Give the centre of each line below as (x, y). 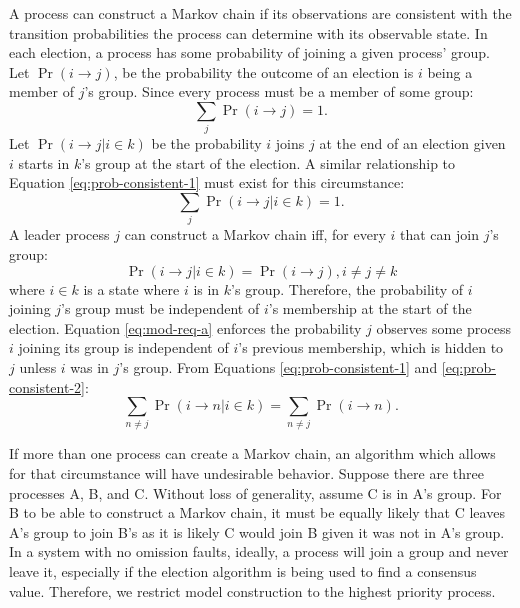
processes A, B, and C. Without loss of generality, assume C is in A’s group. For (255, 492)
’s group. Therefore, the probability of (347, 288)
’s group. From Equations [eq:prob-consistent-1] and (278, 366)
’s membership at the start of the (370, 308)
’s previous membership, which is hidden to (371, 347)
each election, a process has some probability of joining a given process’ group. (249, 52)
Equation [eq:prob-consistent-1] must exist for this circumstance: (207, 182)
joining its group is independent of (123, 347)
